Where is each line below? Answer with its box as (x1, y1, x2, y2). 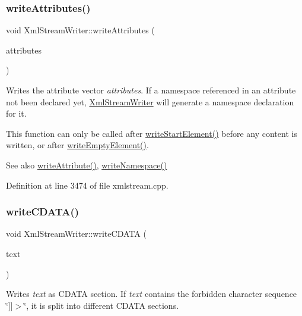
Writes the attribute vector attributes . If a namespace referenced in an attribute (6, 84, 296, 96)
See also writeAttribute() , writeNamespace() (6, 158, 167, 171)
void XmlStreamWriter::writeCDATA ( (6, 227, 147, 240)
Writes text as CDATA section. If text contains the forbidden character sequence (6, 287, 297, 300)
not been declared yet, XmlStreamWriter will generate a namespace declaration (6, 95, 294, 108)
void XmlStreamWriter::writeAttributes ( (6, 24, 155, 36)
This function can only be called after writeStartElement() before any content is (6, 127, 297, 139)
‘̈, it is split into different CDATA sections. (24, 299, 179, 311)
